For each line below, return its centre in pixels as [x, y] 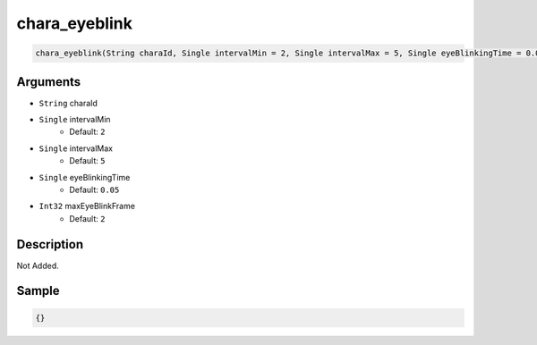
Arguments [49, 82]
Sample [38, 291]
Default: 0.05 [94, 189]
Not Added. [38, 265]
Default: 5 [87, 161]
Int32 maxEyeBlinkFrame [87, 206]
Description [50, 244]
